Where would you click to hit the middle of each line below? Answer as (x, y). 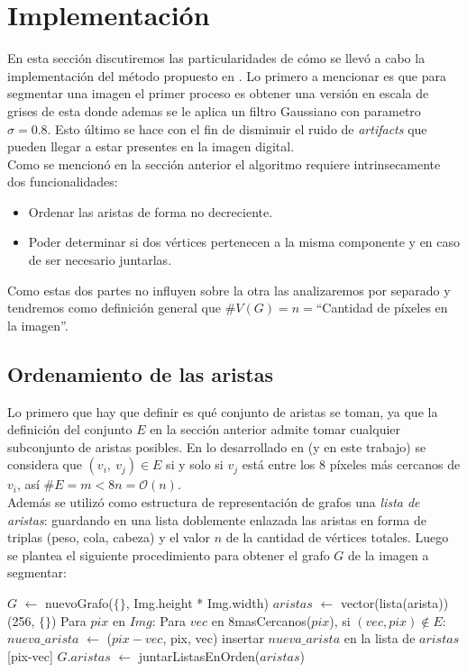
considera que (45, 464)
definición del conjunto (70, 429)
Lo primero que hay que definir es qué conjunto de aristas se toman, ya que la (223, 411)
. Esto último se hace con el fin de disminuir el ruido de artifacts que (237, 128)
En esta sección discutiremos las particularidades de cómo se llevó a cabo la (216, 58)
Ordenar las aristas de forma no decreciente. (151, 211)
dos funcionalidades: (63, 182)
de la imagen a (389, 554)
